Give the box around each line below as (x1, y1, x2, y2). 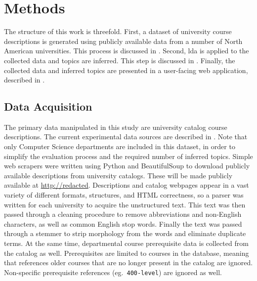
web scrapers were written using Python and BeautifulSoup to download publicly (4, 161, 250, 171)
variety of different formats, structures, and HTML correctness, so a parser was (4, 190, 244, 200)
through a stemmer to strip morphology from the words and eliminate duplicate (4, 228, 246, 239)
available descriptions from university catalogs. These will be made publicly (4, 170, 233, 180)
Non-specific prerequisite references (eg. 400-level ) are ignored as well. (4, 267, 222, 277)
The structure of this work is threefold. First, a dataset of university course (4, 26, 232, 37)
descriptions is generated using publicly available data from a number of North (4, 36, 243, 46)
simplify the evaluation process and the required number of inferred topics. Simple (4, 151, 253, 161)
